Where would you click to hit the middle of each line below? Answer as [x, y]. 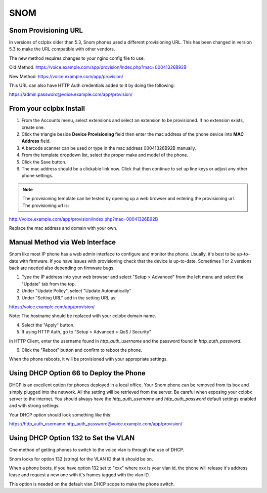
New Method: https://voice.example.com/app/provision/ [66, 76]
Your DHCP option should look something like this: [60, 414]
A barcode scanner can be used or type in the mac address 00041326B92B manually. [109, 148]
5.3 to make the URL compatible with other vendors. [62, 49]
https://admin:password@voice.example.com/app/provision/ [71, 94]
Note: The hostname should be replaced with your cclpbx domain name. [83, 316]
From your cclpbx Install [47, 109]
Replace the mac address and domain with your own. [63, 228]
